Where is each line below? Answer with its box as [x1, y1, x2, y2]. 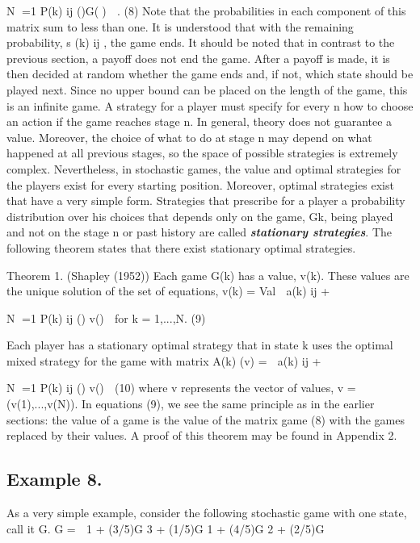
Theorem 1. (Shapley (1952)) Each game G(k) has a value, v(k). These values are [6, 266, 409, 283]
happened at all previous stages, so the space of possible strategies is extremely [6, 144, 398, 161]
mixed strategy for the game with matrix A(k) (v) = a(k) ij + [6, 352, 321, 369]
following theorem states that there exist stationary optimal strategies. [6, 239, 356, 256]
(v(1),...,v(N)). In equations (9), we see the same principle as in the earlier [6, 395, 375, 412]
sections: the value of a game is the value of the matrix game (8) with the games [6, 411, 405, 428]
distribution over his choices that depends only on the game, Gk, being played [6, 207, 393, 224]
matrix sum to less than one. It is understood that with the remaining [6, 18, 354, 35]
